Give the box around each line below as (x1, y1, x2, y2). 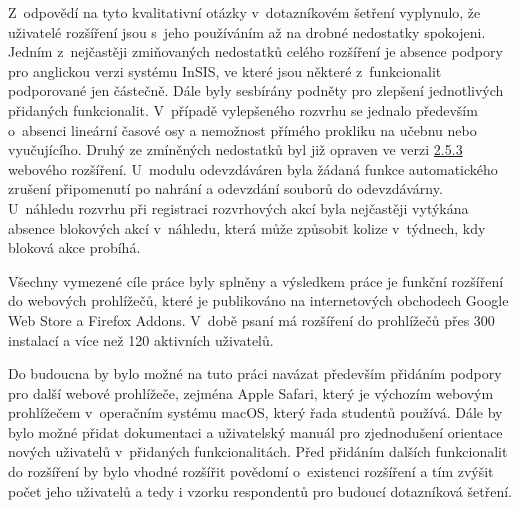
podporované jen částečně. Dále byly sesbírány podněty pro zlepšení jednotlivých (8, 80, 504, 101)
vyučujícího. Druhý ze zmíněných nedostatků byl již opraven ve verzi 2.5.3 (8, 139, 463, 160)
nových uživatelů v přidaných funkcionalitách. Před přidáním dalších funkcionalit (8, 441, 508, 462)
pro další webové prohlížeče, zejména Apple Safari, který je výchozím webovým (8, 382, 494, 403)
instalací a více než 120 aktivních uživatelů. (8, 329, 274, 350)
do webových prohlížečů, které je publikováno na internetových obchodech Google (8, 290, 509, 311)
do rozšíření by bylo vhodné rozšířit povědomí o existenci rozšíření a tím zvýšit (8, 461, 494, 482)
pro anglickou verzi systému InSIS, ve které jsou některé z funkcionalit (8, 60, 442, 81)
